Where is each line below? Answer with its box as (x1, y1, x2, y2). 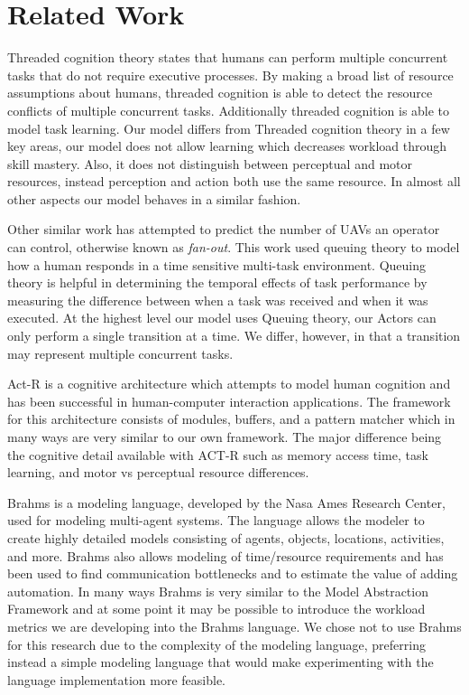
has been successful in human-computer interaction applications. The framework (7, 391, 451, 410)
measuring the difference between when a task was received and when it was (7, 290, 428, 309)
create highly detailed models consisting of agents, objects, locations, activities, (7, 528, 445, 547)
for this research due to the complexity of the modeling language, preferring (7, 634, 426, 653)
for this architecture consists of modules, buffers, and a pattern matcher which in (7, 409, 455, 428)
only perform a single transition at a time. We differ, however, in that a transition (7, 326, 461, 345)
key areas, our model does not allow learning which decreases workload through (7, 136, 447, 155)
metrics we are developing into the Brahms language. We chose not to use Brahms (7, 616, 462, 635)
